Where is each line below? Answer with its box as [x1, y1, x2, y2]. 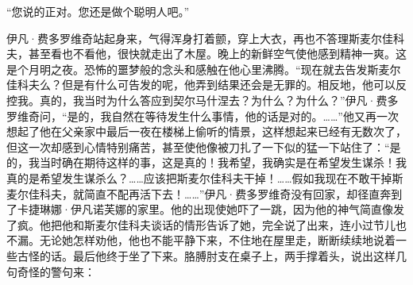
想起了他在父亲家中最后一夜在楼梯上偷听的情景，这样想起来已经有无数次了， [6, 123, 407, 140]
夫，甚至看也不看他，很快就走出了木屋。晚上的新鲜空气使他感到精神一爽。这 [6, 45, 407, 62]
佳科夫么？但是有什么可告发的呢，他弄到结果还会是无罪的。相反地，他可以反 [6, 76, 407, 93]
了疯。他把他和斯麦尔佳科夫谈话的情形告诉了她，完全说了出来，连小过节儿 [6, 216, 396, 233]
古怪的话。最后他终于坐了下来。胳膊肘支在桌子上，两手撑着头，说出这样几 [17, 247, 407, 264]
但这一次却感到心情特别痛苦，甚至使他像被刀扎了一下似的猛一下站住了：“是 [6, 138, 401, 155]
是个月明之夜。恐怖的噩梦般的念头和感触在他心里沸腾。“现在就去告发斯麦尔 [6, 60, 401, 77]
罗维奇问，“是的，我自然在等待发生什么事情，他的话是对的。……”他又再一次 [6, 107, 399, 124]
